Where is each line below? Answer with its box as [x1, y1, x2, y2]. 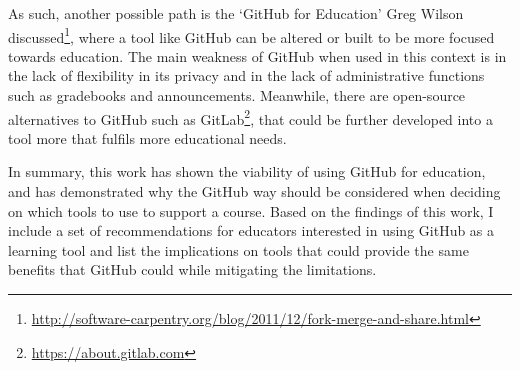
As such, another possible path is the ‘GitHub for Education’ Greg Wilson [8, 3, 464, 23]
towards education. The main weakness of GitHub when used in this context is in [8, 45, 507, 66]
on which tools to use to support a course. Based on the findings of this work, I [8, 200, 494, 221]
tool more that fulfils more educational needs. [8, 127, 287, 148]
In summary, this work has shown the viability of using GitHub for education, [8, 161, 486, 182]
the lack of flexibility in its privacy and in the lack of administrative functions [8, 65, 485, 86]
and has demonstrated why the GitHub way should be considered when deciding [8, 181, 501, 202]
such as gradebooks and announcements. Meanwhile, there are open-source [8, 85, 466, 106]
